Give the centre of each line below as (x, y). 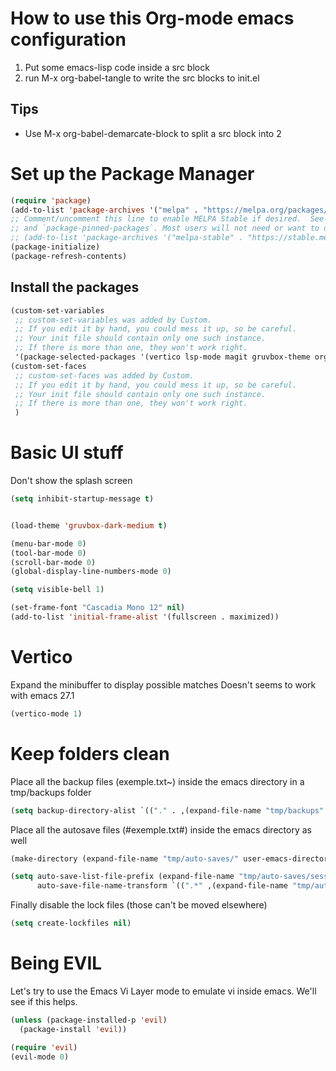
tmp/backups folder (51, 792)
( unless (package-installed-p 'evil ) (89, 1020)
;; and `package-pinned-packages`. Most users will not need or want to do (171, 228)
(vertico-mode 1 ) (46, 713)
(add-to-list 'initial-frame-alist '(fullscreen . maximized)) (145, 617)
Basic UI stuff (67, 453)
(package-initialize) (55, 247)
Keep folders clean (90, 753)
